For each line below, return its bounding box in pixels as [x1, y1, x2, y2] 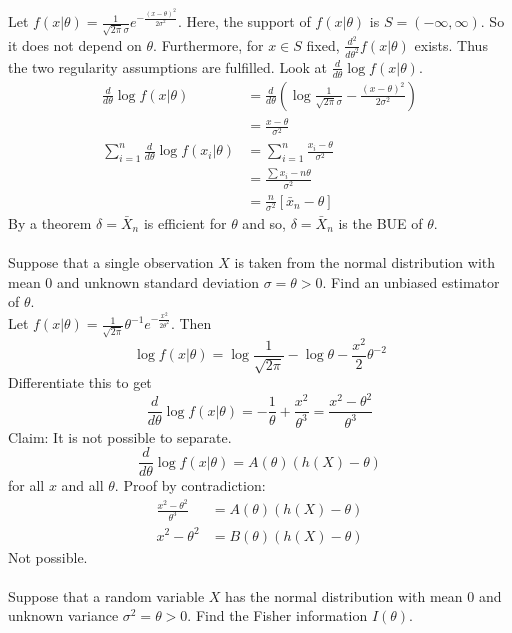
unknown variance [8, 605, 119, 626]
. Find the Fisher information [187, 605, 368, 626]
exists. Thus [414, 34, 488, 55]
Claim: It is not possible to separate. [8, 426, 232, 447]
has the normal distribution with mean [225, 585, 463, 606]
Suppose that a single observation [8, 251, 214, 272]
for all [8, 475, 45, 496]
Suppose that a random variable [8, 585, 205, 606]
